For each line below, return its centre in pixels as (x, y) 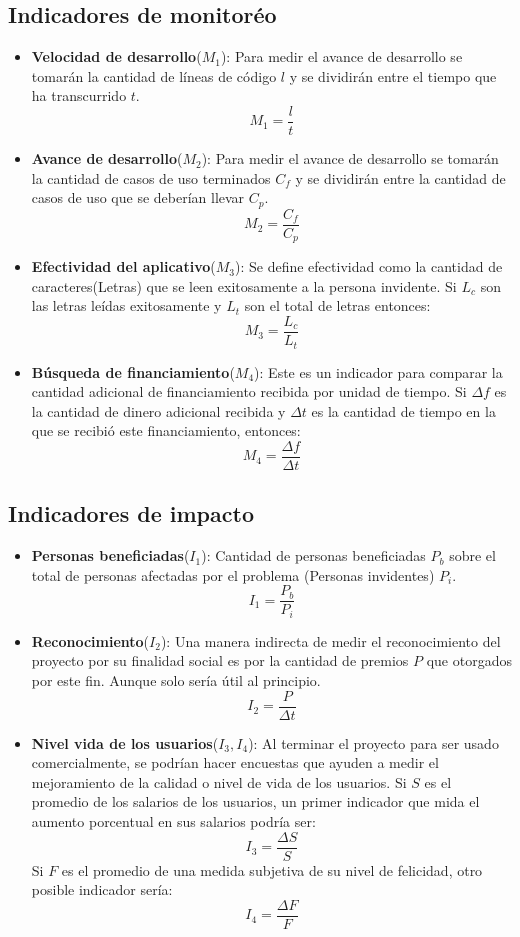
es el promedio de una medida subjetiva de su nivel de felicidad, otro (272, 869)
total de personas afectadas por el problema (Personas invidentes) (233, 574)
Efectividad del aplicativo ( (123, 266)
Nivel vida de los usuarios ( (125, 742)
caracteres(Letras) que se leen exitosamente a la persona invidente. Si (244, 285)
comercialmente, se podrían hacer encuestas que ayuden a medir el (235, 762)
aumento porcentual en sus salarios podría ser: (173, 821)
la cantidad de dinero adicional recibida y (158, 410)
